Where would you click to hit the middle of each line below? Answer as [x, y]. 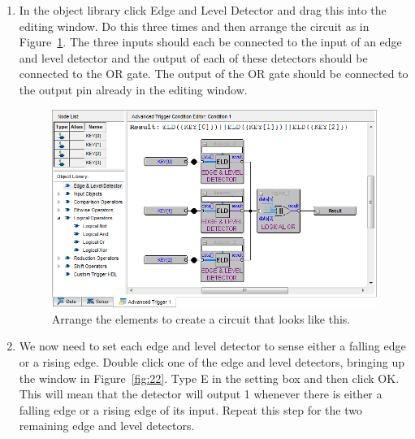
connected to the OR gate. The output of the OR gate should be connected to [214, 74]
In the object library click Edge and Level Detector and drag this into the [203, 10]
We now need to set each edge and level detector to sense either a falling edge [212, 346]
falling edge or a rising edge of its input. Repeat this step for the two [190, 409]
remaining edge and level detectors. [107, 426]
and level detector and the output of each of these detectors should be [193, 57]
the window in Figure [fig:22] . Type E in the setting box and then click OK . [209, 378]
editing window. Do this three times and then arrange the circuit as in [194, 26]
